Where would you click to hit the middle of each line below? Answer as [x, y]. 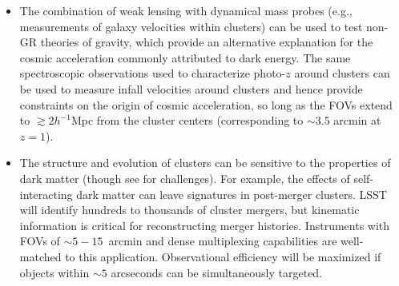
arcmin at [357, 120]
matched [40, 256]
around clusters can [342, 73]
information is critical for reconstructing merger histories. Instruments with [205, 225]
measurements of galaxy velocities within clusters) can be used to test [191, 26]
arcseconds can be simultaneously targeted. [217, 272]
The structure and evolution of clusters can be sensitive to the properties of [205, 163]
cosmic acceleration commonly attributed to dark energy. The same [185, 57]
